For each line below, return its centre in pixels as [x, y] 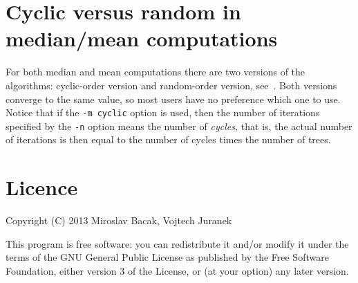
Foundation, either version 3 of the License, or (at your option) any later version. [177, 270]
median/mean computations [142, 38]
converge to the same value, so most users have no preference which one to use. [173, 99]
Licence [42, 187]
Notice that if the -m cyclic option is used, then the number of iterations [163, 112]
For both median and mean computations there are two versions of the [156, 72]
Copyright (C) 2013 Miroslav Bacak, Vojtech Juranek [119, 220]
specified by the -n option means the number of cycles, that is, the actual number [179, 126]
